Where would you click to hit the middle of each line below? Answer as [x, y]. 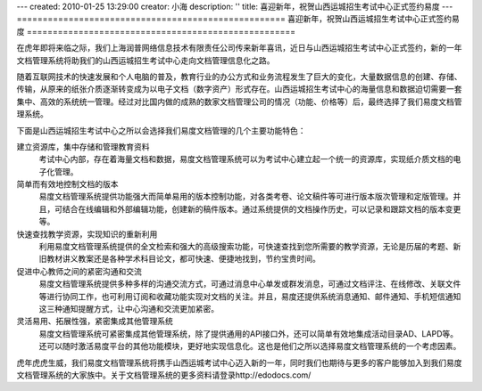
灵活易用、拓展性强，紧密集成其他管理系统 [95, 322]
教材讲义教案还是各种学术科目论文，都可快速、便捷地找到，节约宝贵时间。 [183, 259]
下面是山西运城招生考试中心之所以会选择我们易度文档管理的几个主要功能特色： [161, 130]
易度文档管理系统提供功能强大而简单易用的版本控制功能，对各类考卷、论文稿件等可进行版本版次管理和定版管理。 [246, 197]
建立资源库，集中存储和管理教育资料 [83, 146]
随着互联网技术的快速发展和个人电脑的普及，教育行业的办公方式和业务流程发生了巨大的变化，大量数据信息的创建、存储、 [239, 77]
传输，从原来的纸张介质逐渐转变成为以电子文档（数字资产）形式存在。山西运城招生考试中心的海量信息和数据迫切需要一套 [239, 89]
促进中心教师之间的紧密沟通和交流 [79, 271]
